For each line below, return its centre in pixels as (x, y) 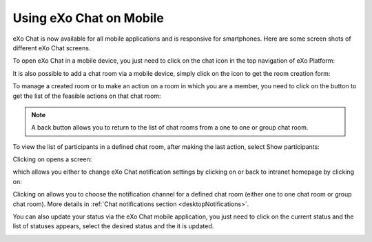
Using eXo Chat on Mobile (89, 18)
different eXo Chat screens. (52, 48)
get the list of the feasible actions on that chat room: (87, 96)
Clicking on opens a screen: (52, 159)
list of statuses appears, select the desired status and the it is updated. (113, 226)
